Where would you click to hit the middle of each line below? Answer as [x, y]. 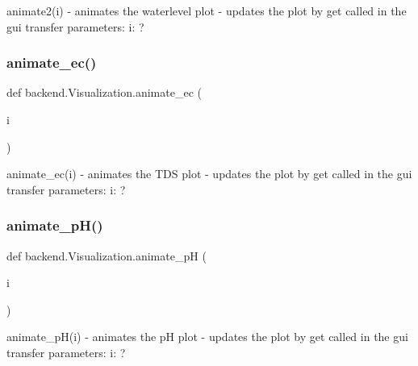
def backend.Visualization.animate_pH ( [107, 255]
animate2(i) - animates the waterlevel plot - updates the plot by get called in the [207, 10]
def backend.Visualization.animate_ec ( [104, 92]
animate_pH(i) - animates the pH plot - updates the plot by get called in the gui [207, 337]
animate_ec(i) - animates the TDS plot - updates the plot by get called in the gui [209, 174]
